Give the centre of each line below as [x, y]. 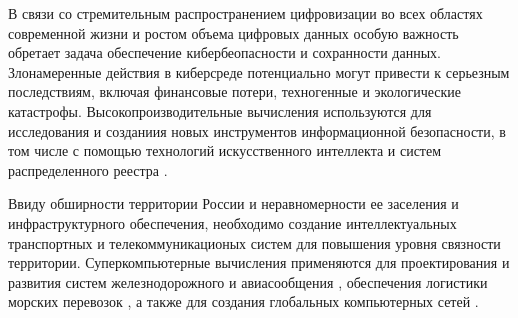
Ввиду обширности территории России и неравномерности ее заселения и [233, 203]
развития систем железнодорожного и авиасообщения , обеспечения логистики [248, 281]
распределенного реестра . [88, 169]
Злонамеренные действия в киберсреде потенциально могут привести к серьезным [259, 71]
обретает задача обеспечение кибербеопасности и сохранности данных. [224, 52]
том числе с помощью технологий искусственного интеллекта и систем [225, 150]
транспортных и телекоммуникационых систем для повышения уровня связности [254, 242]
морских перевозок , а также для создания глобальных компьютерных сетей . [243, 301]
